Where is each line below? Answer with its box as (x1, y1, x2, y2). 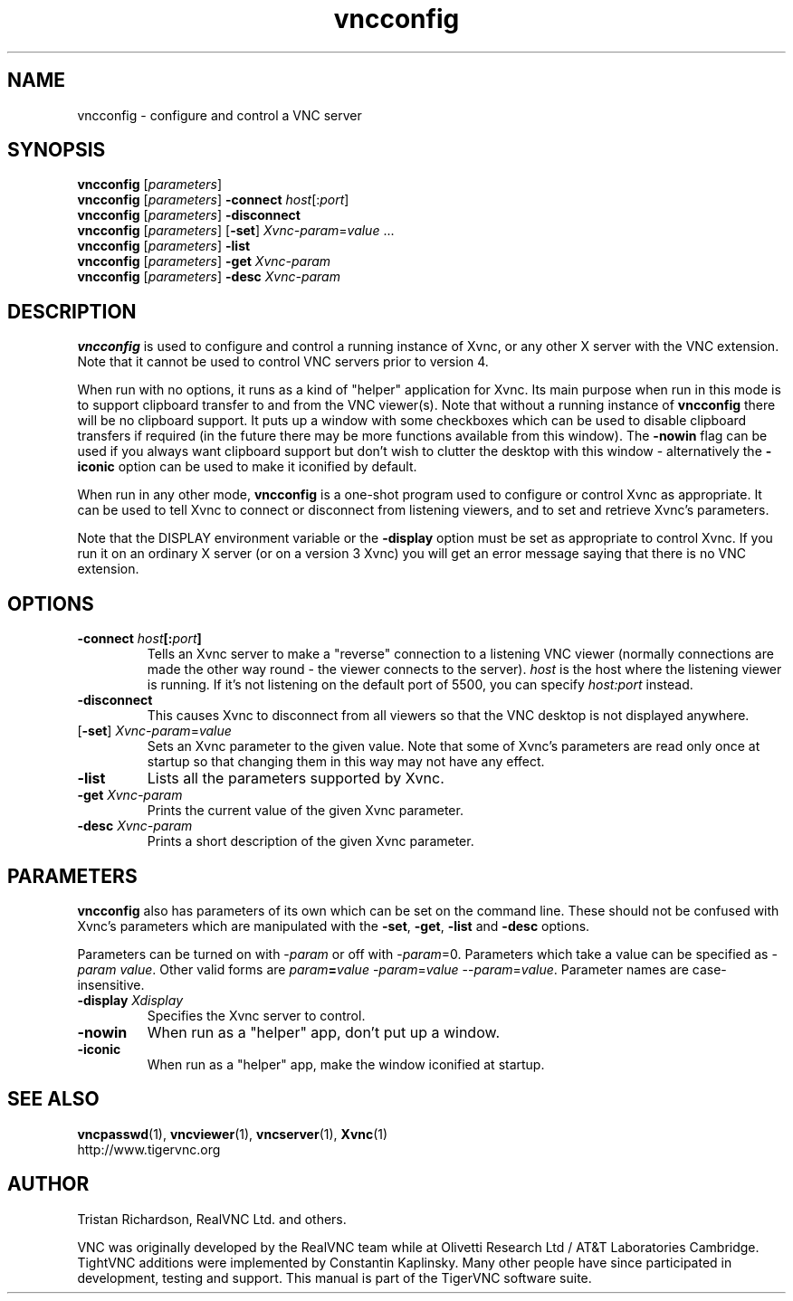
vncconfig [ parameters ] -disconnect (77, 207, 301, 223)
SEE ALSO (7, 1087, 100, 1111)
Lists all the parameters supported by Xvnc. (147, 769, 444, 788)
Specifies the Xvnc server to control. (147, 1007, 366, 1023)
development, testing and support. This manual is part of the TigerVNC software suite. (77, 1269, 592, 1286)
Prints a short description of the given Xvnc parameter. (147, 833, 474, 850)
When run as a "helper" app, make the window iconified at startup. (147, 1056, 545, 1072)
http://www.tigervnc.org (77, 1141, 221, 1157)
